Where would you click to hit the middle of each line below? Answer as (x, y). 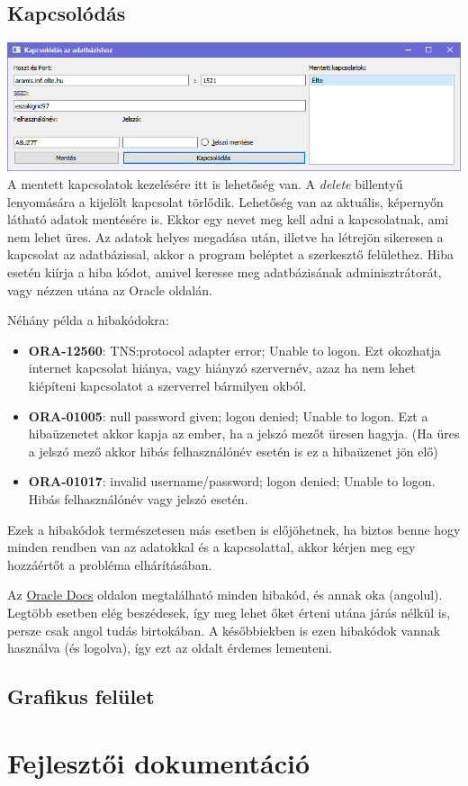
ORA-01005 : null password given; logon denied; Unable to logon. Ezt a (228, 416)
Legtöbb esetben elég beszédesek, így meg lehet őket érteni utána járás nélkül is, (229, 612)
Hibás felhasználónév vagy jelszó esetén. (138, 498)
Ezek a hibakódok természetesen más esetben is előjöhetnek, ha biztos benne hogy (234, 529)
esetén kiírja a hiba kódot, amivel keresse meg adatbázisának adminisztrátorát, (225, 272)
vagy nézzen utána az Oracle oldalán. (110, 289)
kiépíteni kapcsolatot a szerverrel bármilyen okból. (167, 386)
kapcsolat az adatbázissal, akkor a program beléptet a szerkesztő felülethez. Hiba (230, 254)
